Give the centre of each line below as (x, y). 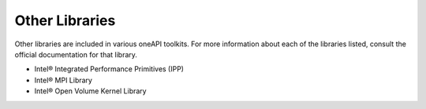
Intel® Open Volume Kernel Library (90, 91)
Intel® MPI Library (63, 80)
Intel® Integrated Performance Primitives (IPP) (109, 69)
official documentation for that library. (76, 54)
